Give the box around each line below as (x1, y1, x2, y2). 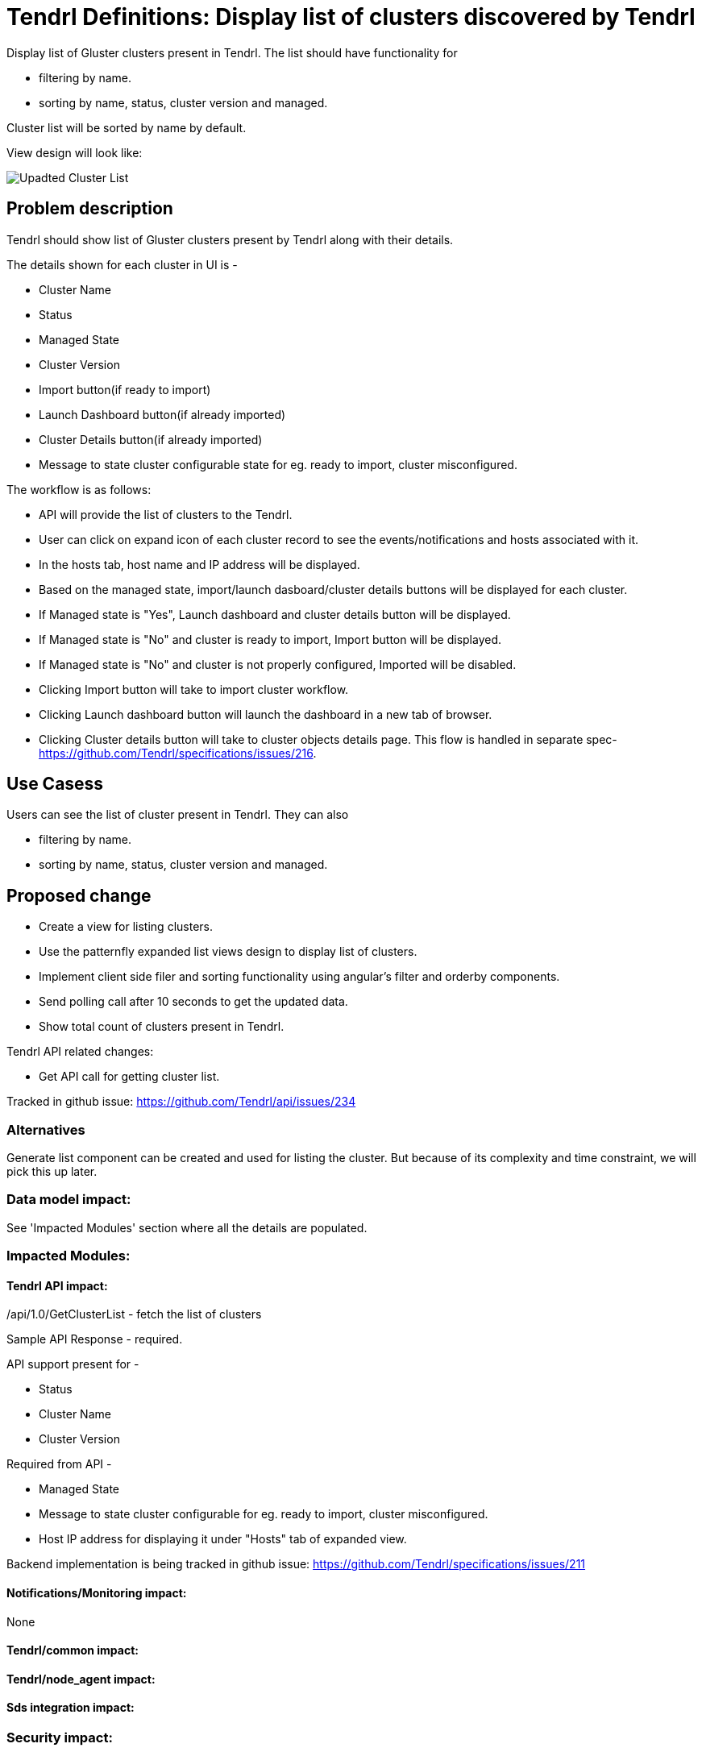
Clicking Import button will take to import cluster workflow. (39, 682, 349, 696)
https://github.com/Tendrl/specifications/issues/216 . (39, 745, 317, 760)
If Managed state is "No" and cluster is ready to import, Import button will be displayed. (39, 632, 502, 646)
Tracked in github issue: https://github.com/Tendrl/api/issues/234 (6, 1094, 356, 1109)
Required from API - (6, 1457, 112, 1472)
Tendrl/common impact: (6, 1643, 139, 1658)
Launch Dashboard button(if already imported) (39, 407, 286, 421)
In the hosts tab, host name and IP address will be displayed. (39, 557, 360, 571)
